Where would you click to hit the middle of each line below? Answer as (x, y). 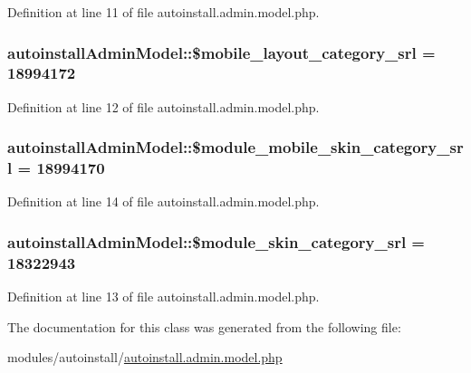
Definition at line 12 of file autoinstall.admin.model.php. (163, 106)
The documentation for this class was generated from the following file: (204, 326)
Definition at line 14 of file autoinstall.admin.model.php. (163, 201)
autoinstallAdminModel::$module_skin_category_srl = (216, 241)
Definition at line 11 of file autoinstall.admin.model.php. (163, 12)
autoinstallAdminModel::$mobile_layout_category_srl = (221, 52)
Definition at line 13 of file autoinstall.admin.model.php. (163, 296)
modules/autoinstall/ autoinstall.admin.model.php (145, 357)
